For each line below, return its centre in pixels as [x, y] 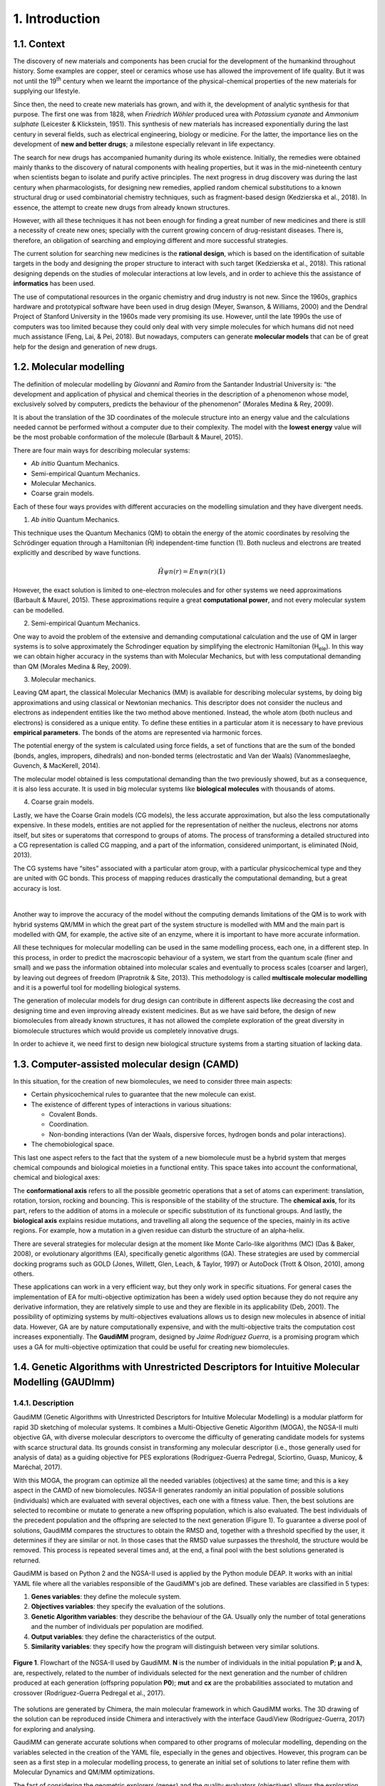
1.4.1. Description [43, 1403]
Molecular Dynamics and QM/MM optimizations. [84, 1772]
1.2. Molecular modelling [69, 367]
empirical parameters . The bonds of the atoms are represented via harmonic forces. [138, 733]
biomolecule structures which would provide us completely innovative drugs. [126, 1031]
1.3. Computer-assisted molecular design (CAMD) [126, 1064]
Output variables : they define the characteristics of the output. [124, 1637]
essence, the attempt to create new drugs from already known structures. [122, 207]
